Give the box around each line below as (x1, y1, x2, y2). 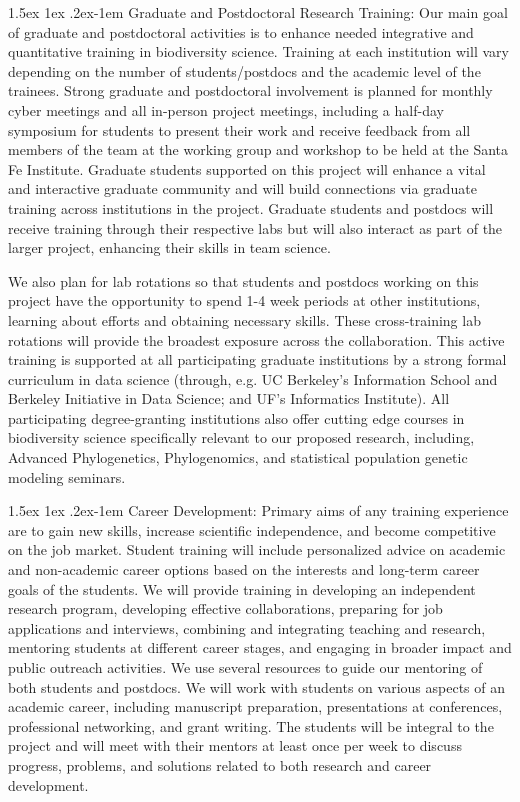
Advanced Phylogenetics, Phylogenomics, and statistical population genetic (8, 447, 468, 468)
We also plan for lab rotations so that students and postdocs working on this (8, 270, 479, 291)
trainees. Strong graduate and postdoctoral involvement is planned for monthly (8, 80, 493, 101)
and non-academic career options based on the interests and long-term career (8, 559, 480, 580)
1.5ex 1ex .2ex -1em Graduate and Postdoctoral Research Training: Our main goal (8, 2, 508, 22)
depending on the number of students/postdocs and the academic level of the (8, 60, 481, 81)
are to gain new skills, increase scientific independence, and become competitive (8, 519, 496, 540)
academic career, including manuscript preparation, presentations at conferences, (8, 696, 503, 717)
